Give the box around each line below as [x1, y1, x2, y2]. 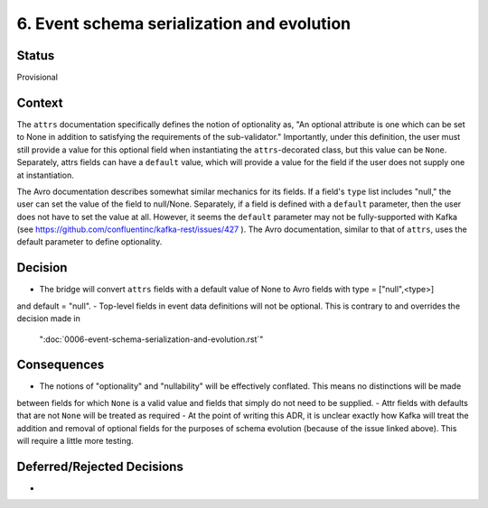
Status [16, 48, 55, 63]
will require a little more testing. [16, 436, 135, 447]
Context [16, 95, 63, 110]
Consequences [16, 357, 105, 373]
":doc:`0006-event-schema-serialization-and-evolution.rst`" [39, 334, 264, 345]
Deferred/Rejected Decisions [16, 458, 184, 474]
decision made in [16, 313, 80, 324]
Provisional [16, 72, 59, 83]
